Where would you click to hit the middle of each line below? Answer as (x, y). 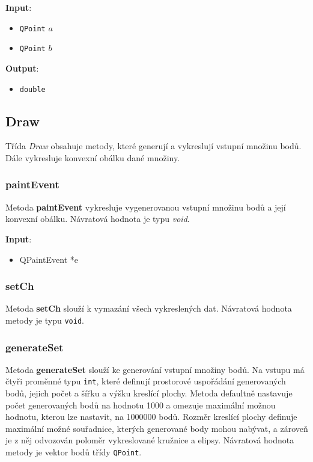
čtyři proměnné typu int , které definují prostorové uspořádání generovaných (146, 381)
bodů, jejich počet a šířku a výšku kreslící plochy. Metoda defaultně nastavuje (149, 393)
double (32, 89)
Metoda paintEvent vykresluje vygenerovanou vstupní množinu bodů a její (146, 207)
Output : (22, 68)
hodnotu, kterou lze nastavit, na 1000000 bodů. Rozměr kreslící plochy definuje (151, 417)
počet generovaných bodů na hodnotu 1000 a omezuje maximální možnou (141, 405)
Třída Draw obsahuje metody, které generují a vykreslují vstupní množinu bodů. (153, 146)
